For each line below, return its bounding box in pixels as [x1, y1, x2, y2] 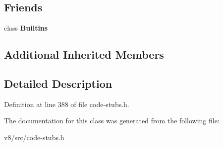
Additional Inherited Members [4, 47, 164, 62]
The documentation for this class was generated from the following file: [4, 115, 220, 126]
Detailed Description [4, 75, 112, 91]
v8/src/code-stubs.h [4, 132, 64, 142]
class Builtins [4, 23, 48, 33]
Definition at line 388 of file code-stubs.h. [4, 99, 129, 109]
